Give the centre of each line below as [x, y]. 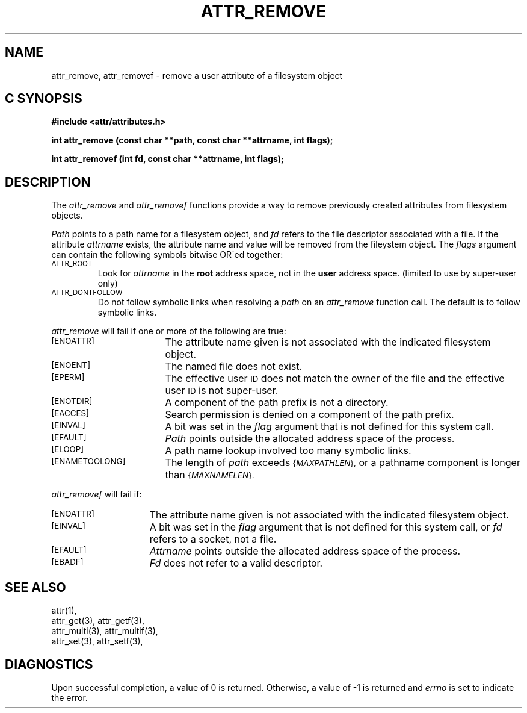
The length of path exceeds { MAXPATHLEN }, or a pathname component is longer [343, 463]
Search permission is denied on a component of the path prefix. [310, 415]
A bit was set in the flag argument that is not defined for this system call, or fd [326, 527]
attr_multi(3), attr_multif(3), [105, 631]
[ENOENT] [71, 365]
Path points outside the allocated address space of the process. [310, 439]
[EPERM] [68, 377]
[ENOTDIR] [72, 401]
